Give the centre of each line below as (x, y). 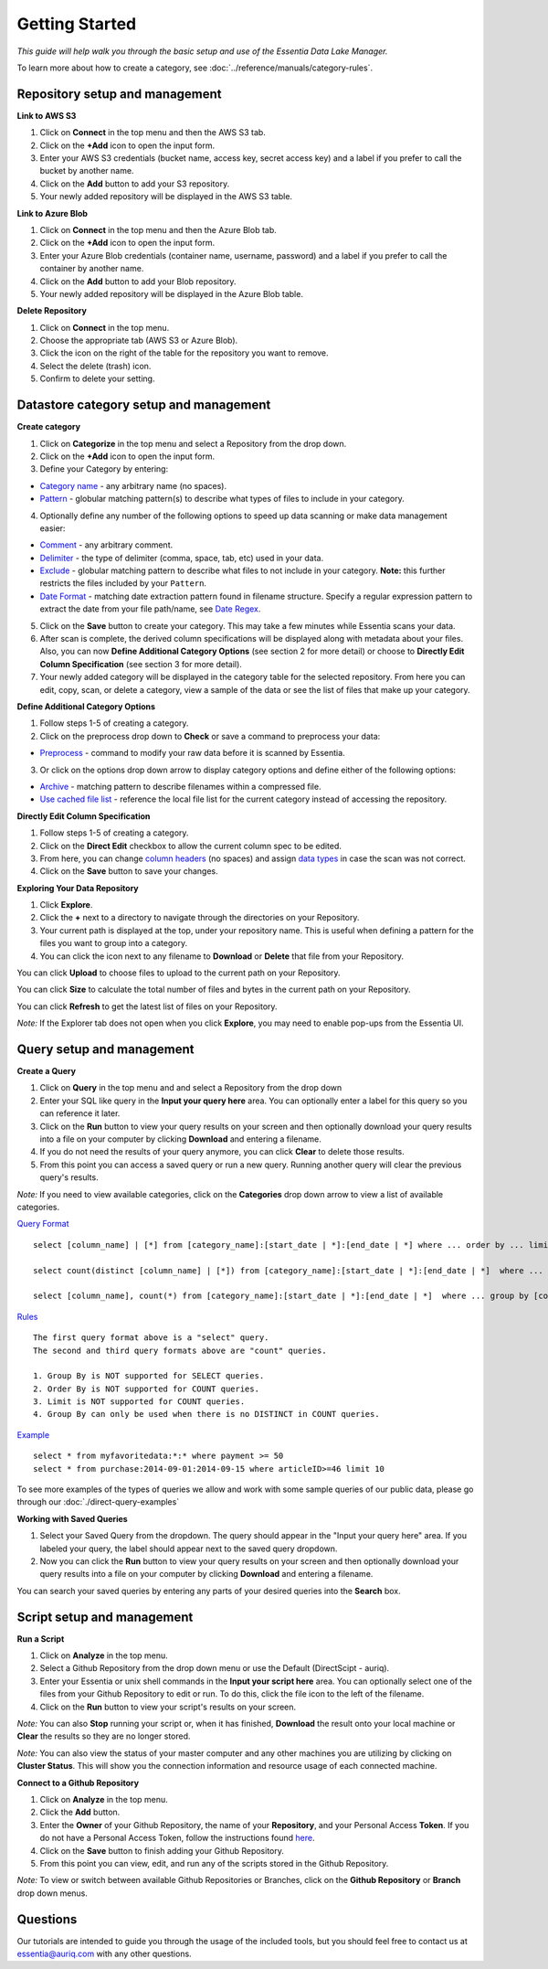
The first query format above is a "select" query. (151, 1338)
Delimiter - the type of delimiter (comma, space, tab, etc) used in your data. (182, 558)
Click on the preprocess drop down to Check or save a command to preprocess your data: (210, 736)
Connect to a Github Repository (78, 1783)
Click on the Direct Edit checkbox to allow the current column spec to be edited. (191, 846)
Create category (49, 427)
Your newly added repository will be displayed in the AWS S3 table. (166, 197)
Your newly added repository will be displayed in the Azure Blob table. (171, 293)
